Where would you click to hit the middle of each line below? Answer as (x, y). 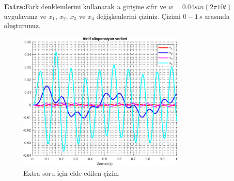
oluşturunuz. (22, 25)
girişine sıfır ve (144, 6)
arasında (217, 16)
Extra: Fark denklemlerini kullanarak (59, 6)
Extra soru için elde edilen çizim (71, 173)
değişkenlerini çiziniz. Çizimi (139, 16)
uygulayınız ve (25, 16)
